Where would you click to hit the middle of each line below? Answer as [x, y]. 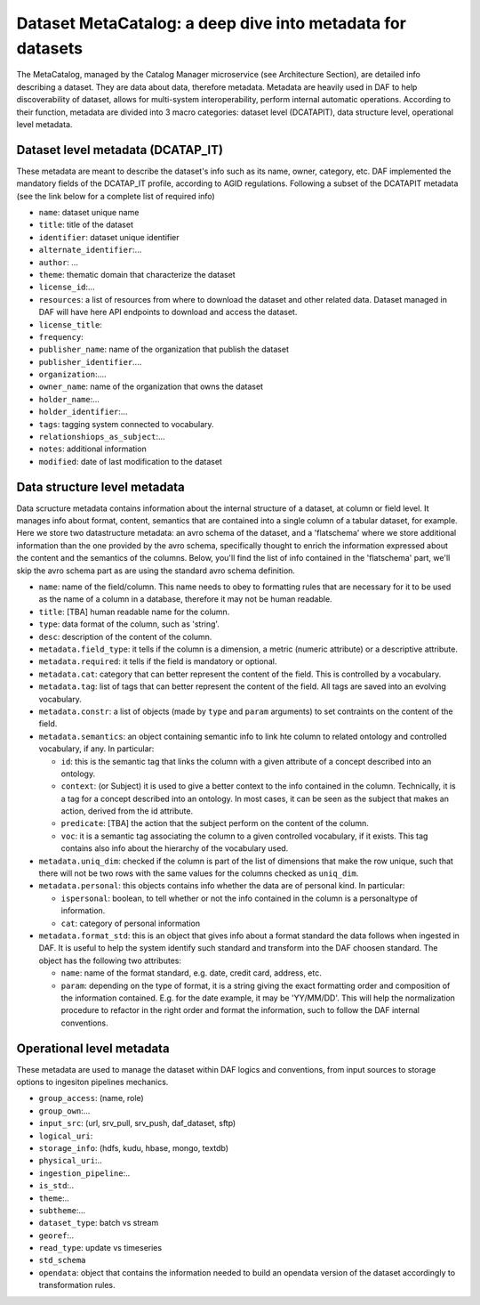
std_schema [62, 1260]
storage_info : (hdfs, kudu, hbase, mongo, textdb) [134, 1147]
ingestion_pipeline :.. [84, 1173]
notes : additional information [92, 449]
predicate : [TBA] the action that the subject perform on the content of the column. [215, 823]
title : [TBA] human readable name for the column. [134, 612]
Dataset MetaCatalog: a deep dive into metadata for [211, 23]
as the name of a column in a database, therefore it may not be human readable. [185, 599]
